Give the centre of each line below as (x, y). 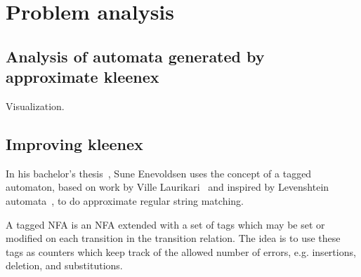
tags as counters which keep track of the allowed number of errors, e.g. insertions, (181, 251)
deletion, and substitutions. (64, 265)
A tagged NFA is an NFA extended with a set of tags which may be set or (165, 224)
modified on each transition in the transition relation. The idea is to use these (173, 238)
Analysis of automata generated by (135, 56)
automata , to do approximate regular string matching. (125, 200)
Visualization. (35, 106)
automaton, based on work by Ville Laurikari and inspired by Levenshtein (168, 187)
